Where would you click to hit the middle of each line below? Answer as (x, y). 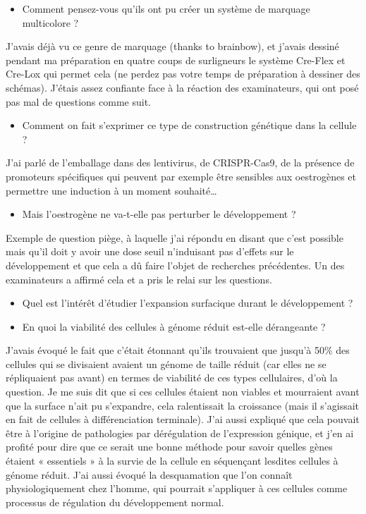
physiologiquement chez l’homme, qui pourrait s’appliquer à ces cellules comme (177, 488)
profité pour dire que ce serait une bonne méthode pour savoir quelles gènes (169, 447)
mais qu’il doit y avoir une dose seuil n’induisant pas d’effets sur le (150, 251)
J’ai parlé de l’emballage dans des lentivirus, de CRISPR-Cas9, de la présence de (180, 163)
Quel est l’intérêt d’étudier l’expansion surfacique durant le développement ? (188, 303)
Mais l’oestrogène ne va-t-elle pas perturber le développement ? (159, 214)
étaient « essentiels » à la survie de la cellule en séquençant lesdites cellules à (172, 461)
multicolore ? (50, 22)
